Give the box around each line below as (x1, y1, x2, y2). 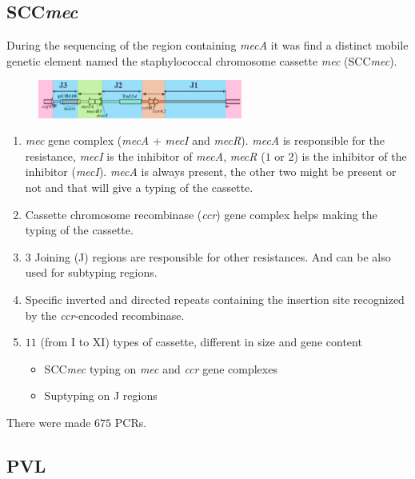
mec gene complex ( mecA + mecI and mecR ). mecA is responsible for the (25, 132, 385, 149)
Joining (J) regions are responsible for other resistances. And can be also (34, 248, 391, 265)
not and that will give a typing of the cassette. (25, 178, 253, 195)
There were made (6, 413, 91, 430)
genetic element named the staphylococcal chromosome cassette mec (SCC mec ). (6, 52, 397, 69)
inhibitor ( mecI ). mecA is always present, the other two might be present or (25, 163, 397, 180)
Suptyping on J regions (44, 387, 158, 404)
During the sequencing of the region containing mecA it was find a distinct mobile (6, 37, 409, 54)
